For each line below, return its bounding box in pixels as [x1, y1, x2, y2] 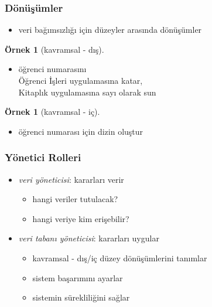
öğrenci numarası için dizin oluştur [18, 125, 143, 137]
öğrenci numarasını [18, 63, 87, 75]
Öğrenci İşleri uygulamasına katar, [18, 74, 143, 86]
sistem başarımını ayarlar [32, 271, 123, 284]
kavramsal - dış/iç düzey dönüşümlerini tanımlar [32, 251, 207, 264]
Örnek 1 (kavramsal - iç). [5, 105, 100, 118]
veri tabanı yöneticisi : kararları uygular [18, 232, 159, 244]
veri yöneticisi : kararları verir [18, 173, 124, 185]
